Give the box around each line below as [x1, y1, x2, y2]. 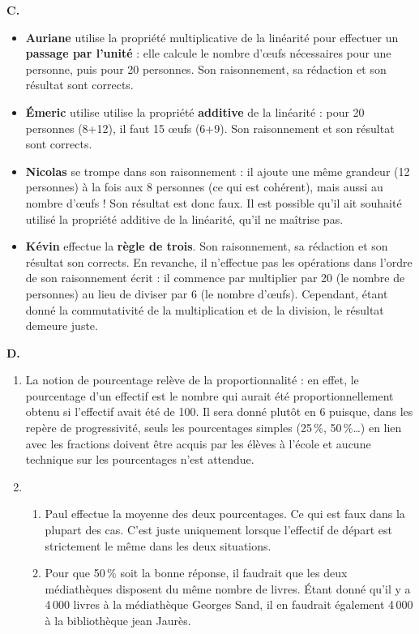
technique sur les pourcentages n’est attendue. [25, 451, 254, 468]
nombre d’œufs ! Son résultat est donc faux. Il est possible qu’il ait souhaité [25, 194, 402, 211]
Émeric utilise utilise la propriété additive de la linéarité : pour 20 [25, 103, 365, 120]
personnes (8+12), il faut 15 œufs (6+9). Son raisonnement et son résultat [25, 119, 395, 136]
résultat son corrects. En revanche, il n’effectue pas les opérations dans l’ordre [25, 253, 413, 270]
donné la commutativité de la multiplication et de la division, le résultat [25, 301, 384, 318]
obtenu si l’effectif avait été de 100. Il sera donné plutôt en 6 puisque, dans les [25, 403, 413, 420]
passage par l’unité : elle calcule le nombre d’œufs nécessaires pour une [25, 45, 391, 62]
